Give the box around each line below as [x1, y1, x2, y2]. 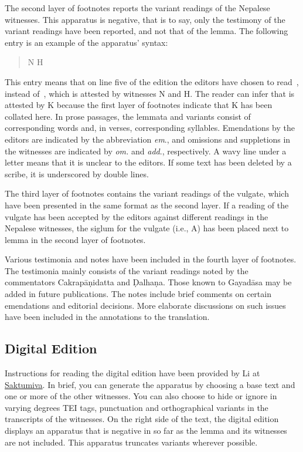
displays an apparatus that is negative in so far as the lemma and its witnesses [5, 424, 287, 437]
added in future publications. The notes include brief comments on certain [5, 288, 271, 300]
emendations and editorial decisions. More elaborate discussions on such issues [5, 299, 286, 311]
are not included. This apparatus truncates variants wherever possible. [5, 436, 258, 448]
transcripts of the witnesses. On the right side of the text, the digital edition [5, 413, 279, 425]
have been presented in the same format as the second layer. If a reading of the [5, 198, 289, 211]
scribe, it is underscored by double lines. [5, 167, 149, 180]
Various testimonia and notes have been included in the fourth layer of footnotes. [5, 253, 297, 265]
